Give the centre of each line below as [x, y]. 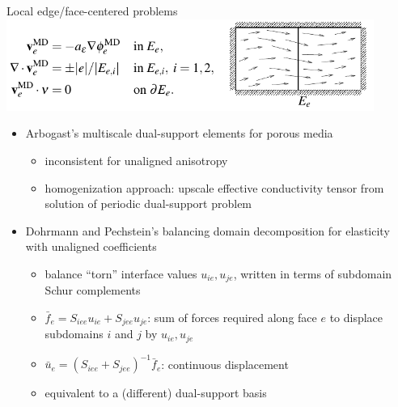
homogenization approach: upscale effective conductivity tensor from [214, 187]
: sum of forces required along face [232, 318]
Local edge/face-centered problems [92, 11]
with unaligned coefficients [91, 246]
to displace [356, 318]
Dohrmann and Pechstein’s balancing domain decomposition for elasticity [207, 230]
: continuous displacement [225, 364]
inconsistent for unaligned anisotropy [136, 161]
